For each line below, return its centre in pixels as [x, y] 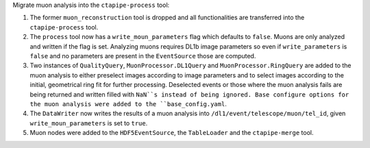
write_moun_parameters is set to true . [89, 123]
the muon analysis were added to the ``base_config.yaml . [128, 103]
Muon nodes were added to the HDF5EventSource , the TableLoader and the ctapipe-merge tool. [172, 133]
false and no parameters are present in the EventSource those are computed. [143, 56]
